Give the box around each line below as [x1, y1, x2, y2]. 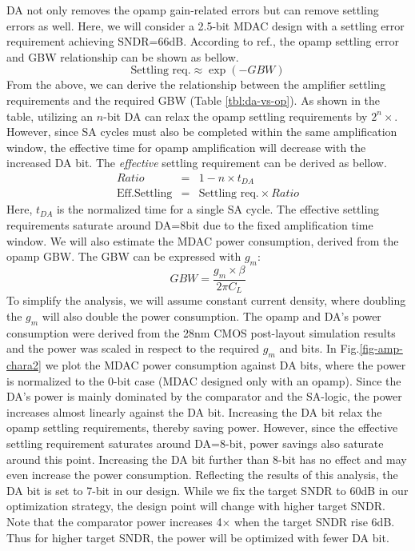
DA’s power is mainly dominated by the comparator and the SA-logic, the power [6, 388, 402, 405]
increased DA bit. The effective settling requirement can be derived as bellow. [6, 154, 387, 171]
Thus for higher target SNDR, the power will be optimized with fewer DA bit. [6, 529, 389, 545]
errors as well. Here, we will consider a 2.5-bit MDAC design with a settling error [6, 17, 405, 34]
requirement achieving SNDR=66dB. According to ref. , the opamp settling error [6, 33, 399, 50]
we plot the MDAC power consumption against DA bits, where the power [45, 357, 406, 373]
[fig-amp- [359, 340, 403, 357]
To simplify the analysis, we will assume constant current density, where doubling [6, 292, 406, 309]
